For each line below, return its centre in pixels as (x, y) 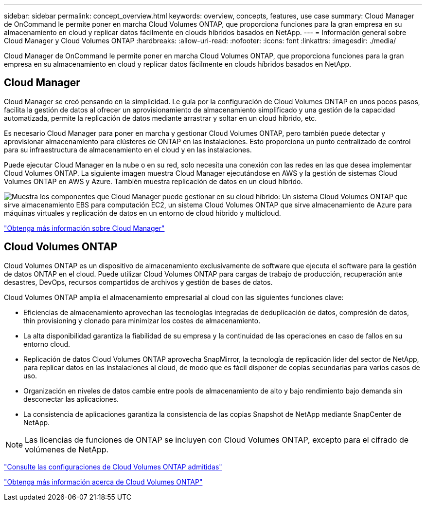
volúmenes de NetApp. (67, 449)
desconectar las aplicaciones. (71, 399)
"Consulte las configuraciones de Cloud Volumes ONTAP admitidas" (113, 467)
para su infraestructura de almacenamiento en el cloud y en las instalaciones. (128, 150)
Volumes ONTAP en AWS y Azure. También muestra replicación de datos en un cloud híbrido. (153, 181)
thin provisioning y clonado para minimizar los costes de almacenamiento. (142, 320)
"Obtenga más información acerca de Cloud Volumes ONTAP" (103, 482)
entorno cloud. (47, 344)
